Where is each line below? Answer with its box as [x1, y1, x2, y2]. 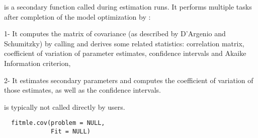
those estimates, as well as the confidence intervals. [4, 85, 161, 95]
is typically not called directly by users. [4, 101, 125, 112]
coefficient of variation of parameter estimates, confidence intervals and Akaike [4, 48, 246, 58]
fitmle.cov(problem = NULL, [11, 119, 105, 127]
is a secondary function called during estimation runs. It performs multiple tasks [4, 2, 252, 12]
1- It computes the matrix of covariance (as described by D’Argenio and [4, 28, 226, 39]
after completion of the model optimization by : [4, 11, 151, 22]
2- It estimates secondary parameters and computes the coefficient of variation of [4, 75, 253, 85]
